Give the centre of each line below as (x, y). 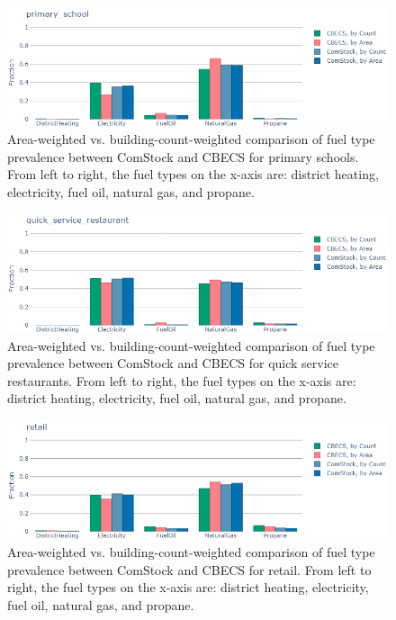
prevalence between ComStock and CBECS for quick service (173, 363)
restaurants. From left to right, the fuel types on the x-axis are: (182, 380)
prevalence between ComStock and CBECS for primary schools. (183, 156)
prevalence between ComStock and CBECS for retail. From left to (189, 569)
